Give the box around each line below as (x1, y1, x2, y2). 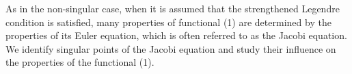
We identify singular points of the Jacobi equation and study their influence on (5, 41, 336, 56)
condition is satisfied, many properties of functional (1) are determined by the (5, 14, 331, 29)
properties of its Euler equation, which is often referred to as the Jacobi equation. (5, 28, 347, 42)
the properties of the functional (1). (5, 55, 154, 69)
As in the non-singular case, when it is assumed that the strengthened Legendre (5, 1, 340, 15)
